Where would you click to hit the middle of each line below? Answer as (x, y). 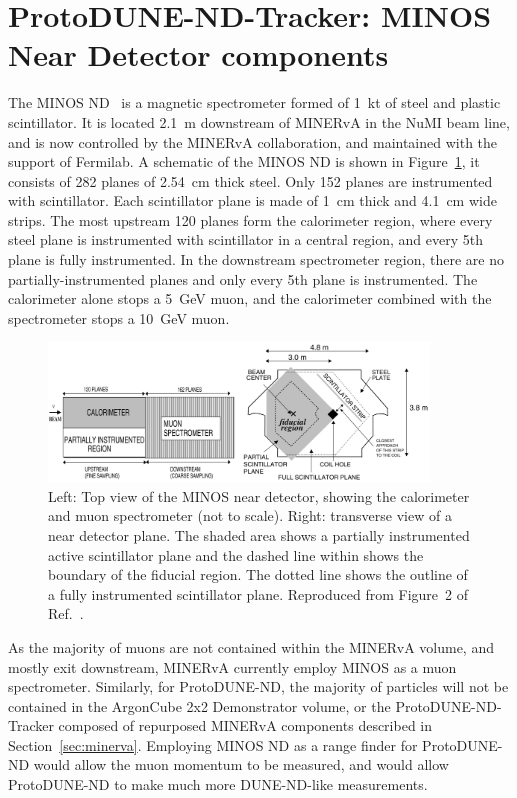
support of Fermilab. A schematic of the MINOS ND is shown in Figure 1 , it (244, 161)
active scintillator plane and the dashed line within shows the (236, 554)
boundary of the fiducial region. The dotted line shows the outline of (258, 574)
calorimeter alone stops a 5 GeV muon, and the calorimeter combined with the (250, 298)
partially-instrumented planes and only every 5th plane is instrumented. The (243, 278)
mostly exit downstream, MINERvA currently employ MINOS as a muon (232, 666)
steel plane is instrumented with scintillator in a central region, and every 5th (245, 239)
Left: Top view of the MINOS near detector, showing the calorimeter (259, 495)
